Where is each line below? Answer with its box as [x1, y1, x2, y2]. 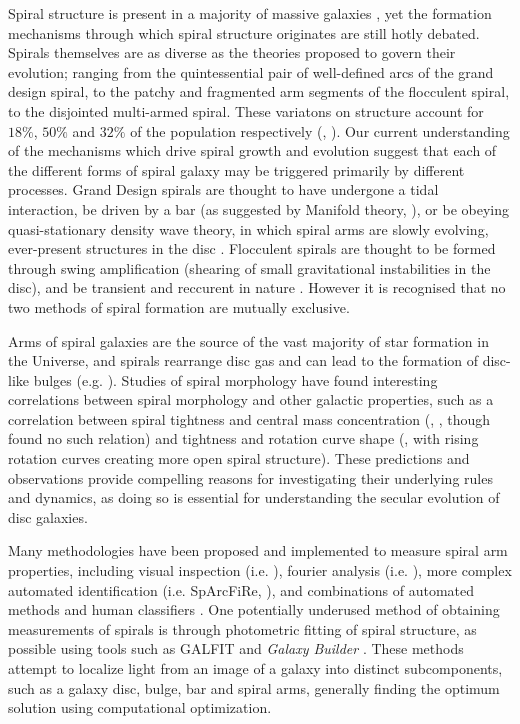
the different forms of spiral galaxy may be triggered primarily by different [8, 159, 465, 180]
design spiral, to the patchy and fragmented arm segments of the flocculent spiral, [8, 81, 510, 102]
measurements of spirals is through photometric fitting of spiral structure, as [8, 618, 477, 639]
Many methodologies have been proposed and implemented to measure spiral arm [8, 540, 508, 561]
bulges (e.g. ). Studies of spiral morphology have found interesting [33, 369, 438, 390]
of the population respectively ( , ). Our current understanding [130, 120, 510, 141]
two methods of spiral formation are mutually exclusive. [8, 296, 350, 317]
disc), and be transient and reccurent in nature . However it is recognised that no [8, 277, 506, 298]
